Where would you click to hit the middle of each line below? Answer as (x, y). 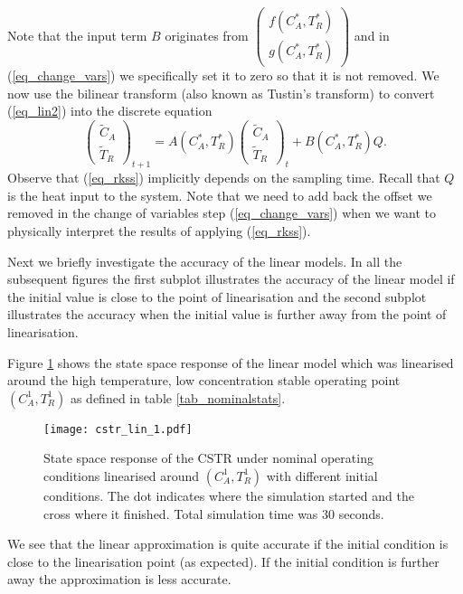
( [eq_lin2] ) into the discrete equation (110, 111)
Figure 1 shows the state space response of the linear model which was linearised (231, 362)
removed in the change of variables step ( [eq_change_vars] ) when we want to (222, 213)
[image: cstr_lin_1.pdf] (118, 429)
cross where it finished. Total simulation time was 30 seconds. (214, 513)
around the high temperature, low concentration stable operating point (204, 380)
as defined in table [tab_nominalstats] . (178, 397)
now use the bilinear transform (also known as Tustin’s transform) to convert (221, 93)
